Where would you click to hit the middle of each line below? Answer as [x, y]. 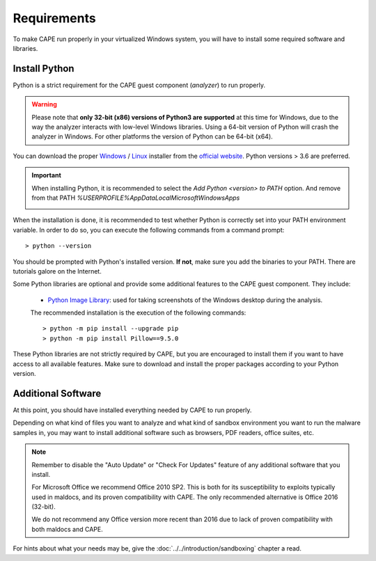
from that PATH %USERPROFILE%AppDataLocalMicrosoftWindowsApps [136, 198]
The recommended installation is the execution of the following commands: [138, 313]
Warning [44, 104]
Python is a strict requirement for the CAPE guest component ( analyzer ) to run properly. [139, 85]
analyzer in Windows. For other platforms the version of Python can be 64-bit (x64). [152, 136]
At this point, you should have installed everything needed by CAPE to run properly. [132, 410]
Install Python [44, 69]
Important [47, 175]
